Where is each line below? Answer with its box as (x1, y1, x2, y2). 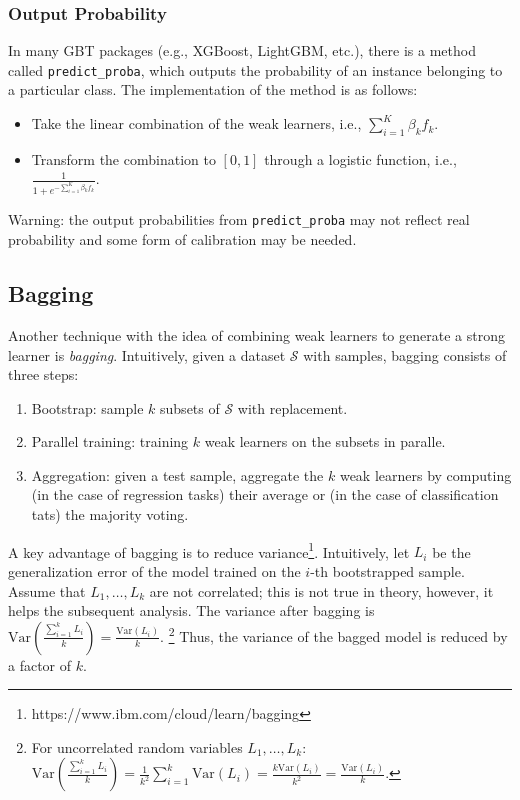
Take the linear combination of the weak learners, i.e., (31, 113, 362, 134)
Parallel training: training (31, 431, 189, 452)
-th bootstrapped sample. (310, 560, 465, 581)
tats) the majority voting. (31, 504, 189, 525)
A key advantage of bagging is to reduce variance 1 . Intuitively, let (8, 538, 410, 562)
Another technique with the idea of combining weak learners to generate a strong (8, 324, 505, 345)
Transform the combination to (31, 148, 216, 169)
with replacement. (237, 397, 348, 418)
